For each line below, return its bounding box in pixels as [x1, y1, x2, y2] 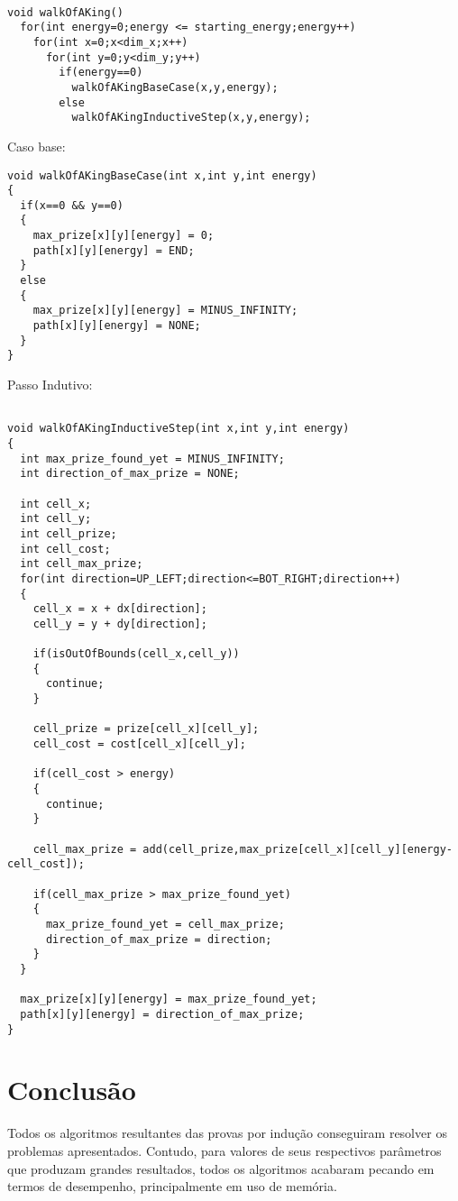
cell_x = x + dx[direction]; [32, 602, 207, 616]
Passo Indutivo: [7, 375, 93, 394]
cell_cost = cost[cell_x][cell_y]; [32, 738, 246, 751]
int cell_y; [20, 512, 92, 526]
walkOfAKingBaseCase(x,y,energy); [71, 80, 279, 94]
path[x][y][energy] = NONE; [32, 319, 201, 333]
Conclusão [7, 1071, 136, 1108]
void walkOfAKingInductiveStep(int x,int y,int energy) [7, 422, 350, 435]
